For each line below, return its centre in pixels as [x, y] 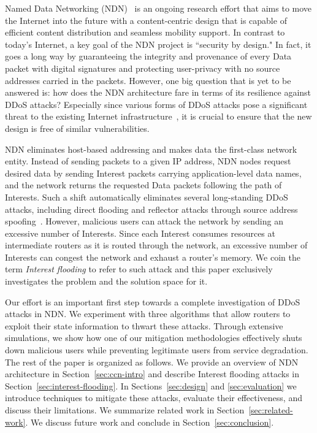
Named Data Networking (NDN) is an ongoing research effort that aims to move [158, 8]
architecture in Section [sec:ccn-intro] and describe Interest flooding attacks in [152, 374]
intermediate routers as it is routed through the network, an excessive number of [156, 245]
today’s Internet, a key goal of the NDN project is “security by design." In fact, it [158, 44]
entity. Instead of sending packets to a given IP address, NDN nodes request [148, 161]
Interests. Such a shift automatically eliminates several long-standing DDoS [147, 197]
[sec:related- [271, 410]
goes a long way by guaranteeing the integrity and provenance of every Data [148, 56]
